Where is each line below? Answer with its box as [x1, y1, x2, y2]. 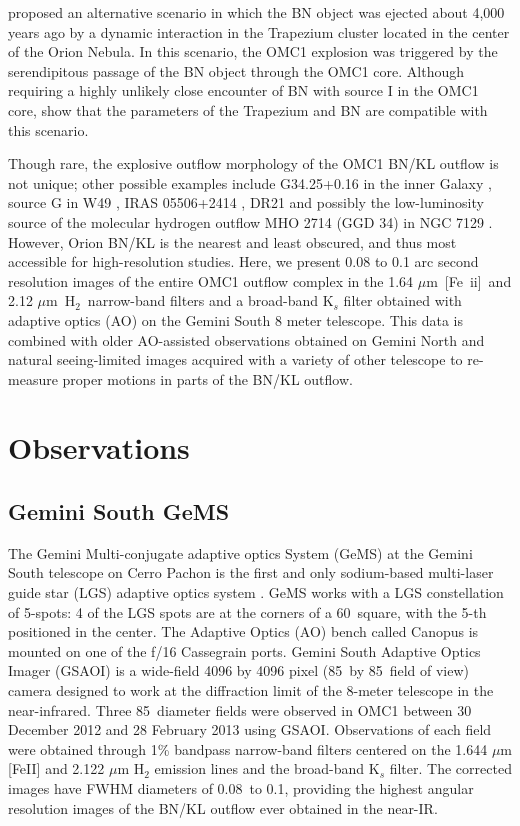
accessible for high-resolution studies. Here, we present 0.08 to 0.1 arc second [8, 251, 479, 272]
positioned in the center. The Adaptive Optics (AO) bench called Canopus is [8, 621, 479, 642]
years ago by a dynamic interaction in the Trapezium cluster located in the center [8, 21, 510, 42]
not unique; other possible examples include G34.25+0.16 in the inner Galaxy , [8, 172, 492, 193]
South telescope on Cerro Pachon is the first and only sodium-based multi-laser [8, 562, 494, 583]
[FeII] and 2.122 [8, 758, 105, 779]
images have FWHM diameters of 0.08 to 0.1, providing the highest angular [8, 777, 474, 798]
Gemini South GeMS [8, 496, 230, 527]
